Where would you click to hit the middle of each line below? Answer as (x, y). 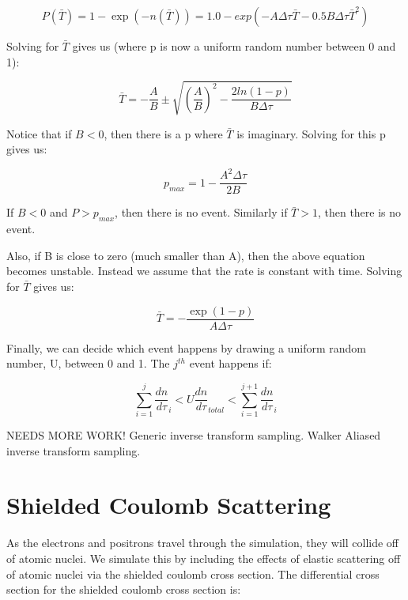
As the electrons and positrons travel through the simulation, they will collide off (202, 543)
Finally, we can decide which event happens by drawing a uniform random (187, 347)
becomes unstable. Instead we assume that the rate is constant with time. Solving (204, 271)
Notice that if (39, 133)
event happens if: (230, 363)
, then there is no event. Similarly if (201, 212)
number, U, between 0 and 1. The (88, 363)
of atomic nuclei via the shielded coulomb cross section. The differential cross (193, 574)
